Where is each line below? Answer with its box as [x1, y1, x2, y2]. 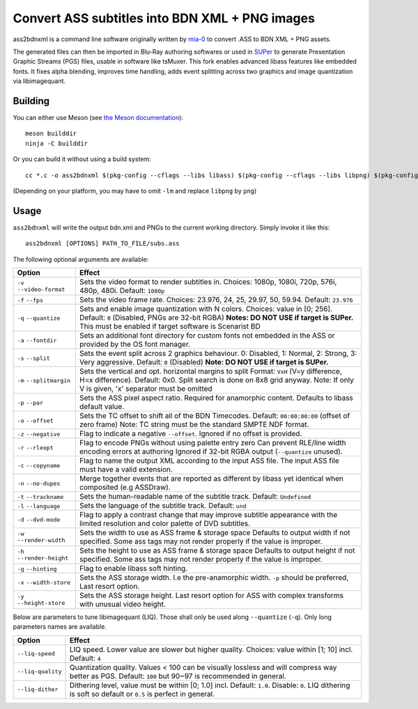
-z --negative [17, 431, 61, 438]
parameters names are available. [13, 622, 107, 631]
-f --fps [17, 297, 44, 304]
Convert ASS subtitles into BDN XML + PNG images [13, 10, 315, 26]
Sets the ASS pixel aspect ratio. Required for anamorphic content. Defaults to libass [79, 393, 353, 403]
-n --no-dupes [17, 480, 61, 488]
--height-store [17, 599, 65, 607]
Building [13, 95, 50, 107]
